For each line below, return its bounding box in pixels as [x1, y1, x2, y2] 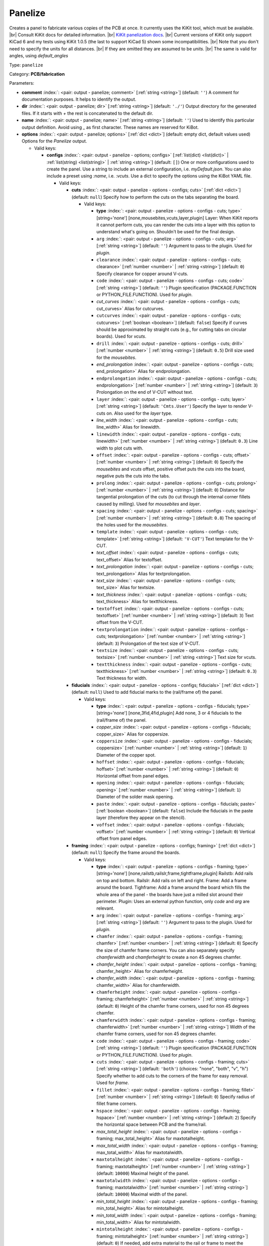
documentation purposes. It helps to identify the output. [21, 96, 136, 102]
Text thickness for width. [96, 675, 147, 681]
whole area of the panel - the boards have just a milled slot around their [96, 891, 244, 897]
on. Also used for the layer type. [106, 410, 173, 416]
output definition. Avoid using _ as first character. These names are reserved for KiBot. [21, 124, 199, 130]
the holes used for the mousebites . [96, 521, 168, 528]
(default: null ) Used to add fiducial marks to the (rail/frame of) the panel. [71, 689, 223, 695]
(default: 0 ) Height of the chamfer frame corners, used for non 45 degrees [96, 1003, 249, 1009]
